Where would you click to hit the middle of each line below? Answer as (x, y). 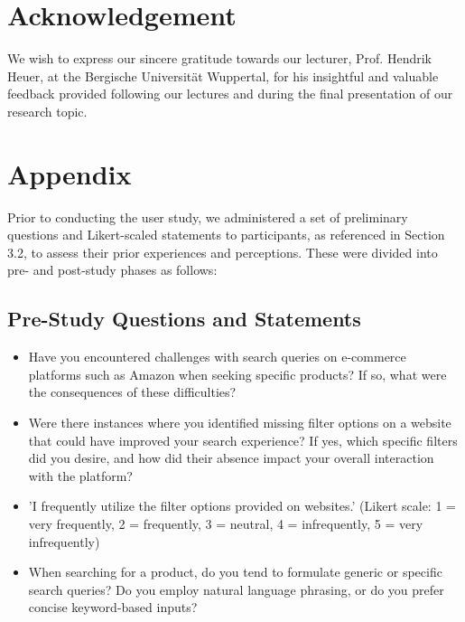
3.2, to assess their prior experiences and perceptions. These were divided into (223, 252)
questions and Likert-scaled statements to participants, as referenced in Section (226, 235)
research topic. (47, 111)
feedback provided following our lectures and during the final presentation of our (230, 94)
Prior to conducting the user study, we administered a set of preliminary (208, 217)
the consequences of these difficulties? (132, 392)
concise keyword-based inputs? (113, 607)
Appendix (70, 173)
